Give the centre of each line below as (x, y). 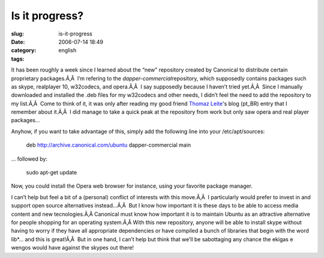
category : (24, 51)
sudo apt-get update (52, 173)
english (67, 51)
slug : (17, 34)
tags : (18, 59)
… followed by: (29, 159)
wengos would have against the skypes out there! (73, 248)
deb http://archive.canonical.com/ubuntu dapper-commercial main (109, 145)
